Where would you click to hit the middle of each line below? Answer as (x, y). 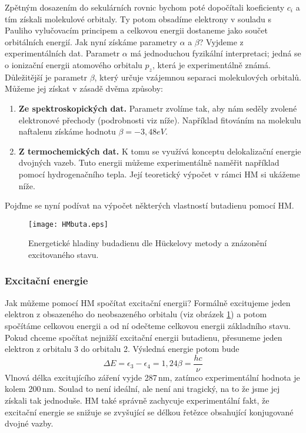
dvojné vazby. (29, 423)
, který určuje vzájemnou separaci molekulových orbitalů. (198, 77)
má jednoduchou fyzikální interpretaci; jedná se (216, 53)
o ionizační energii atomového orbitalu (74, 64)
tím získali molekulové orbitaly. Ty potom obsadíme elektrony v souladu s (138, 19)
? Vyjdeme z (221, 41)
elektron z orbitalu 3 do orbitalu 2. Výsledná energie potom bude (122, 349)
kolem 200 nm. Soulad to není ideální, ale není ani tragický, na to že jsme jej (142, 389)
